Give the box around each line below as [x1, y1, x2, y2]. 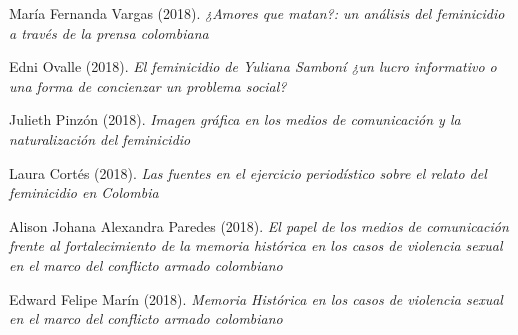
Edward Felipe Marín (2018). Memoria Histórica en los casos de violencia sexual [9, 288, 503, 309]
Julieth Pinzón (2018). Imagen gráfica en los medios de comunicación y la [9, 109, 461, 130]
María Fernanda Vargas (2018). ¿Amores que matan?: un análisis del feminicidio [9, 3, 505, 23]
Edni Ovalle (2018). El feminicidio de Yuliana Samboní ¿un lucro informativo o [9, 56, 497, 77]
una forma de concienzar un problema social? [9, 75, 287, 96]
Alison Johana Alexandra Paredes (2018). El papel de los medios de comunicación [9, 215, 509, 236]
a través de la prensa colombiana [9, 22, 209, 43]
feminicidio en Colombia [9, 182, 159, 203]
